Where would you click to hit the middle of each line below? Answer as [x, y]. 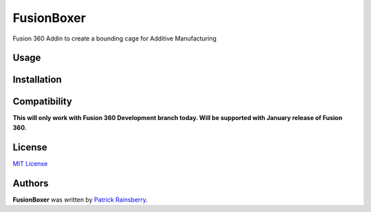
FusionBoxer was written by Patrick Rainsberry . [80, 200]
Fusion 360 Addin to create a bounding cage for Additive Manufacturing [114, 38]
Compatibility [42, 102]
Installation [37, 80]
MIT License [30, 163]
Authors [31, 183]
